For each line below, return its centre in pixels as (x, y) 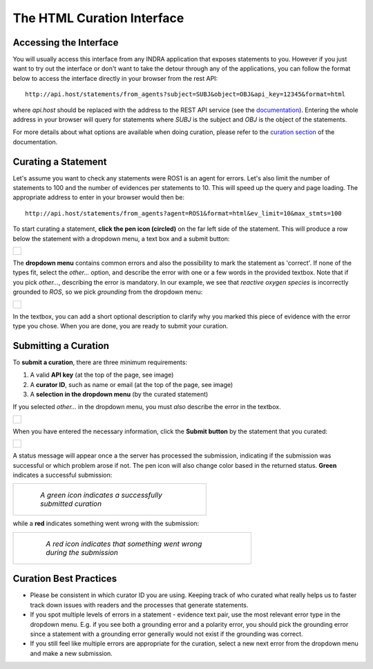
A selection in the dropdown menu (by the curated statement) (119, 395)
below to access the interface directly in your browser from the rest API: (115, 78)
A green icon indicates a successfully (101, 496)
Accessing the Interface (66, 43)
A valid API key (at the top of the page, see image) (102, 375)
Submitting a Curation (61, 346)
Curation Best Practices (65, 579)
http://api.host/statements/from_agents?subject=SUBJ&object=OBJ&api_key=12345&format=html (185, 94)
